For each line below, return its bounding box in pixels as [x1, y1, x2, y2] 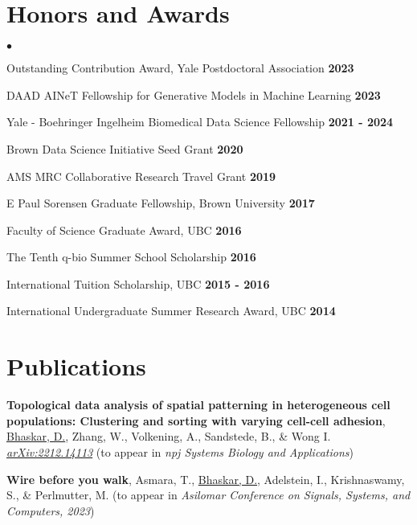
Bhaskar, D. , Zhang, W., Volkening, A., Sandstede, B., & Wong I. [6, 428, 331, 445]
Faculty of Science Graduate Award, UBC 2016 [6, 221, 242, 238]
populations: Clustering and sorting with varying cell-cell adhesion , [6, 412, 386, 429]
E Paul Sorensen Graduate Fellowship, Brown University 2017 [6, 195, 315, 211]
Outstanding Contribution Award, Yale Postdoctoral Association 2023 [6, 59, 354, 76]
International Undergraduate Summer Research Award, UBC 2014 [6, 302, 336, 319]
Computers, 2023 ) [6, 502, 95, 519]
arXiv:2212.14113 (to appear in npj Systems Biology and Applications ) [6, 443, 354, 460]
